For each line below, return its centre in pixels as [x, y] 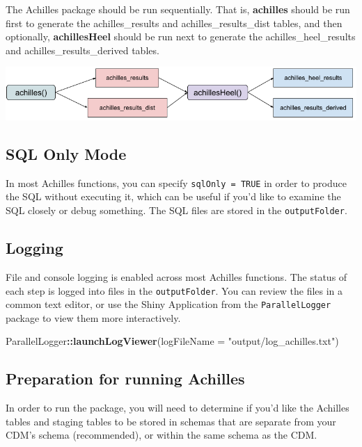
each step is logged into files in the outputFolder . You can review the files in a [174, 290]
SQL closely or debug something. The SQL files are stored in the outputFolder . [176, 210]
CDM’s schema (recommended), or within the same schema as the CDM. [162, 435]
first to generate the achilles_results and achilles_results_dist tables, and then [174, 23]
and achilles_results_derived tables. [82, 50]
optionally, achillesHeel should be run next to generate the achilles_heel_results [181, 36]
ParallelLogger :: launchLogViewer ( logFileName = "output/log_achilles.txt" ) [172, 341]
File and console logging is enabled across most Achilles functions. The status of [176, 276]
